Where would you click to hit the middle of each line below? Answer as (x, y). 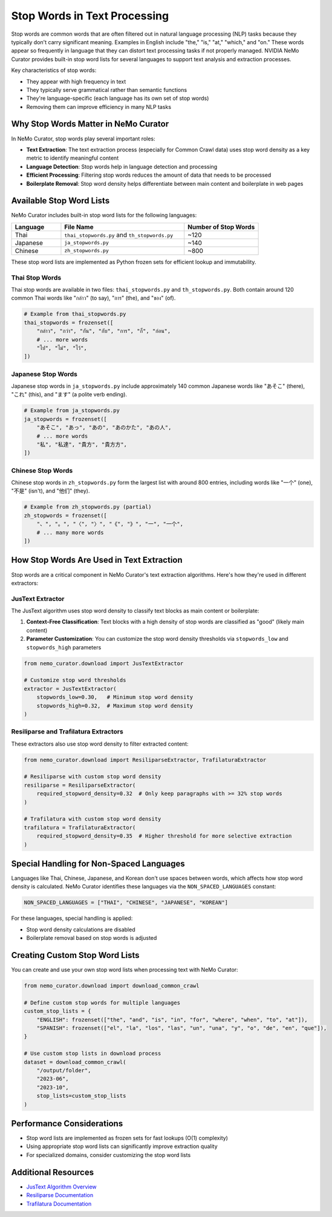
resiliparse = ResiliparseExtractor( (80, 785)
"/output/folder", (64, 1071)
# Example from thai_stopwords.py (75, 314)
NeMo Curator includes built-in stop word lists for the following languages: (104, 215)
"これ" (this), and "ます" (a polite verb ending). (69, 395)
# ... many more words (70, 532)
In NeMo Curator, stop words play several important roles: (83, 139)
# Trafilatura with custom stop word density (93, 819)
